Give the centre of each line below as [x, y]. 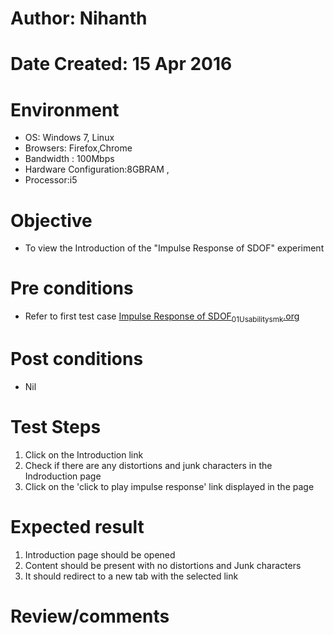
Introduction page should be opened [100, 554]
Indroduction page [63, 476]
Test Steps [56, 427]
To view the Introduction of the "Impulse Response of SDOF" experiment [174, 248]
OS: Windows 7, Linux [69, 138]
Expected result [77, 527]
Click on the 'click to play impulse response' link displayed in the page [169, 486]
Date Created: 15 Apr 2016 [121, 64]
